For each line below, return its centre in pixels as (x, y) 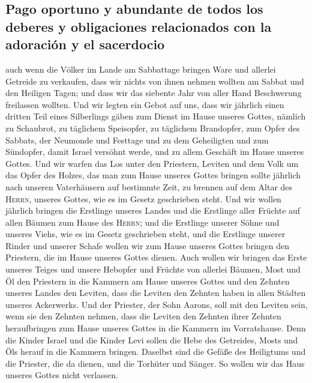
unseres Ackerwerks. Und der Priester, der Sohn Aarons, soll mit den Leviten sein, (157, 304)
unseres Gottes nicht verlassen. (62, 375)
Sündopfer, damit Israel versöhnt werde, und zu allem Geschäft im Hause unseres (155, 152)
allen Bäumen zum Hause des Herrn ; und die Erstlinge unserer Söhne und (142, 222)
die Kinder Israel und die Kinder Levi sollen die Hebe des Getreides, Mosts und (152, 339)
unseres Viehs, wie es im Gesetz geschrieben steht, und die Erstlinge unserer (145, 234)
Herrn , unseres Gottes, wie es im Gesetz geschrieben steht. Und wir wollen (143, 198)
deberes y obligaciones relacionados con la (139, 26)
